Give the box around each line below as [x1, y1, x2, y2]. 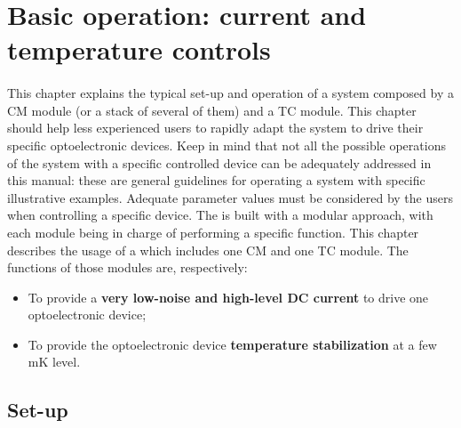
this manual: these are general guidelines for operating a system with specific [7, 171, 425, 190]
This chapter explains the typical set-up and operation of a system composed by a [7, 84, 454, 102]
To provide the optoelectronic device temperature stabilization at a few [28, 335, 437, 353]
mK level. [28, 352, 81, 371]
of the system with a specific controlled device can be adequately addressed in [7, 153, 432, 172]
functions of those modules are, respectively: [7, 258, 248, 277]
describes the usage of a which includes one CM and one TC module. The [7, 240, 409, 259]
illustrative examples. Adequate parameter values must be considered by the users [7, 188, 453, 206]
